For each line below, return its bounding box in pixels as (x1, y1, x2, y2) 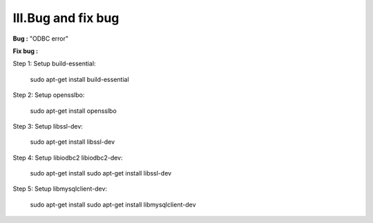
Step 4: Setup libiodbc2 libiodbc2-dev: (12, 153, 124, 162)
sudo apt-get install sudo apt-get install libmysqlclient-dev (30, 200, 196, 209)
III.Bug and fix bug (12, 10, 119, 25)
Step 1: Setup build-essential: (12, 59, 96, 68)
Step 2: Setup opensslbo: (12, 91, 85, 99)
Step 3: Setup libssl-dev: (12, 122, 83, 130)
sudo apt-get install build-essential (30, 75, 129, 83)
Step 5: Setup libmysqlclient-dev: (12, 184, 107, 193)
